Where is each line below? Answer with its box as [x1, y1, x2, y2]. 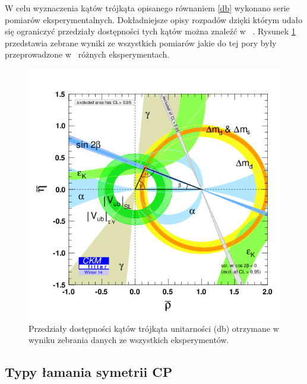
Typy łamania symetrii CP [5, 363, 173, 381]
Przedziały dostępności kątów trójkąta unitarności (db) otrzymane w [29, 322, 279, 334]
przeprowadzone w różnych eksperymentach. [5, 48, 170, 61]
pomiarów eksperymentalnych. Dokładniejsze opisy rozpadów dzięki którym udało [5, 13, 303, 26]
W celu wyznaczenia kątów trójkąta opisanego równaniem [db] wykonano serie [5, 2, 290, 14]
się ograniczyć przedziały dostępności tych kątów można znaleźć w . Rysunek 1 [5, 25, 296, 37]
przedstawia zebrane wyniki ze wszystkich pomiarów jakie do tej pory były [5, 36, 277, 49]
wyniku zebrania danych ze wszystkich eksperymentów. [29, 334, 229, 346]
